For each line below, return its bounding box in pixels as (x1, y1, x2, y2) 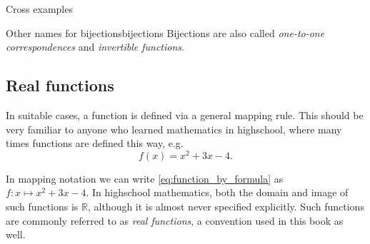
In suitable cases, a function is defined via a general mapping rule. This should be (6, 107, 364, 122)
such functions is (6, 199, 79, 214)
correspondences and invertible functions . (6, 39, 184, 54)
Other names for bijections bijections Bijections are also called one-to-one (6, 25, 325, 40)
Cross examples (6, 1, 73, 16)
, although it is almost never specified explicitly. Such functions (87, 199, 364, 214)
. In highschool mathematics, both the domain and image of (86, 185, 349, 200)
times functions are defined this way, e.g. (6, 136, 184, 151)
